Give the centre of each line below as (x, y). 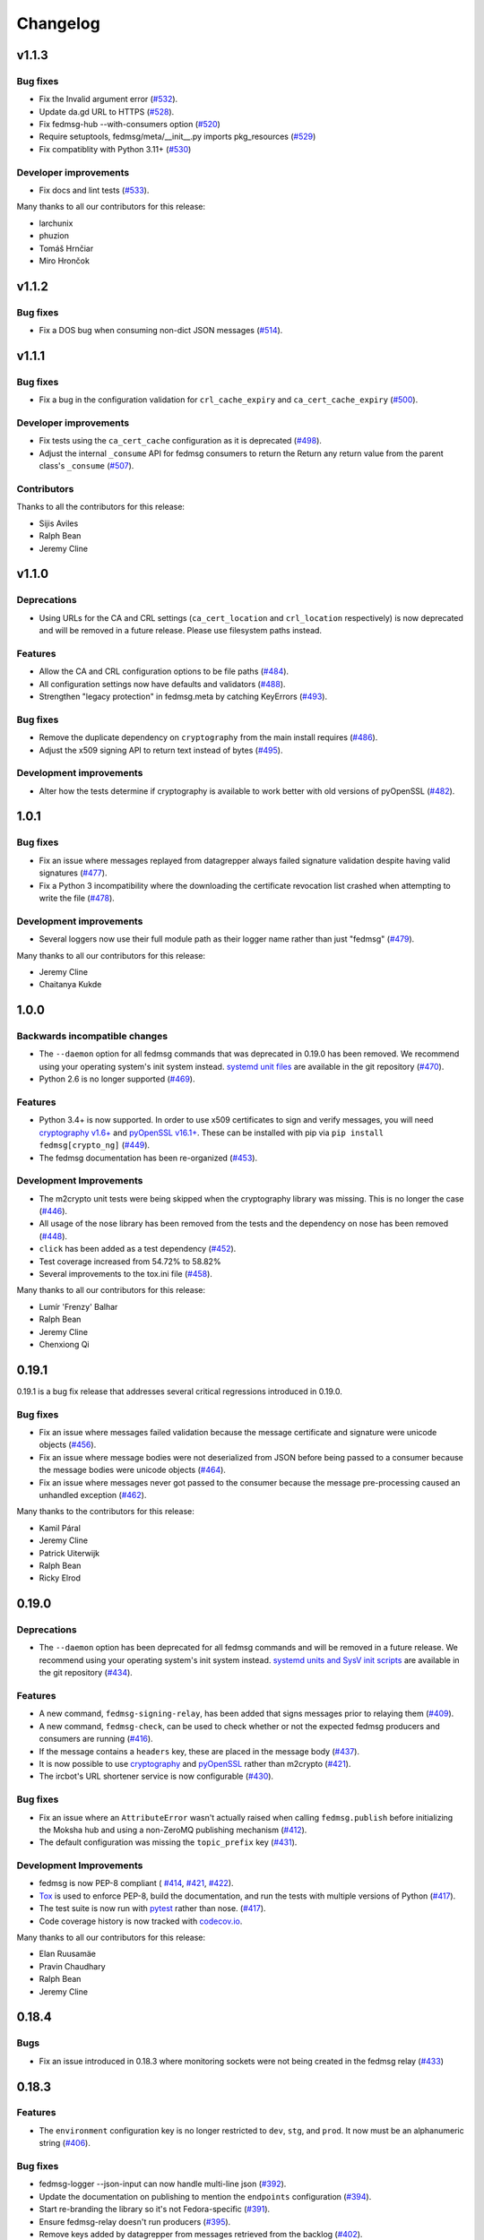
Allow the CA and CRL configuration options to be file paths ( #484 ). (164, 671)
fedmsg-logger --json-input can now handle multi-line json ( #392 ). (163, 2184)
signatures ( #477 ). (73, 873)
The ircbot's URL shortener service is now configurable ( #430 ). (156, 1776)
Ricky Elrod (60, 1578)
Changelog (58, 23)
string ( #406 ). (65, 2143)
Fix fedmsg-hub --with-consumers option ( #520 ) (130, 125)
